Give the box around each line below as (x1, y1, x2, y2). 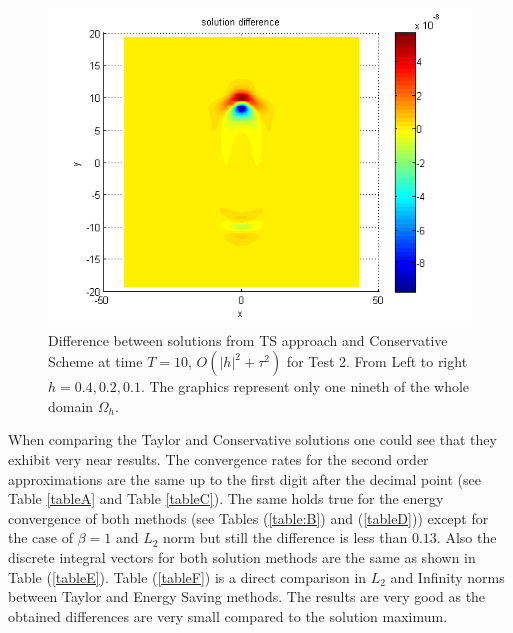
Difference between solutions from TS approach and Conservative (48, 329, 448, 350)
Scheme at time (48, 351, 143, 372)
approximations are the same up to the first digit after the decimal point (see (8, 468, 481, 489)
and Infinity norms (390, 566, 505, 587)
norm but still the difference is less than (163, 527, 408, 548)
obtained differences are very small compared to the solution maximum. (8, 605, 448, 626)
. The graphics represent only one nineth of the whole (140, 376, 470, 397)
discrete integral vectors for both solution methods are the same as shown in (8, 546, 476, 567)
